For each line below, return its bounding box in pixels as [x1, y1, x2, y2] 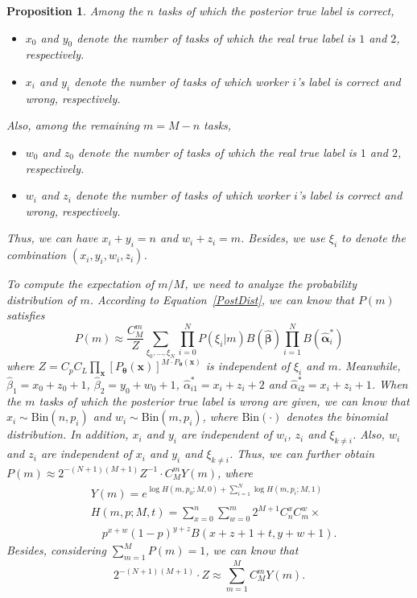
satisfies [6, 307, 45, 324]
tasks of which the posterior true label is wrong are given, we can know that [39, 392, 410, 409]
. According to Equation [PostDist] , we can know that [89, 291, 354, 307]
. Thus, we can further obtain [229, 445, 375, 462]
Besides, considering [6, 542, 106, 559]
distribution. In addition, [6, 426, 129, 443]
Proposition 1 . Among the [6, 2, 143, 19]
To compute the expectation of [6, 275, 155, 292]
